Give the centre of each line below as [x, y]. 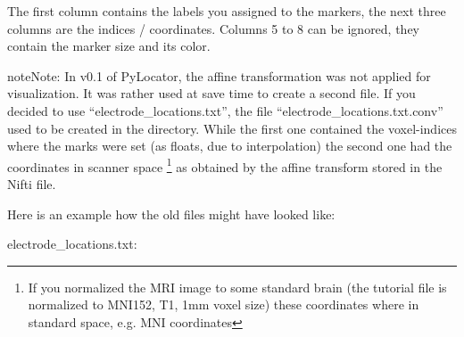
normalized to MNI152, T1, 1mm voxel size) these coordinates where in [224, 304]
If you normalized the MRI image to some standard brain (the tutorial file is [237, 287]
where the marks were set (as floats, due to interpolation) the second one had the [230, 146]
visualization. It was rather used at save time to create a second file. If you [211, 93]
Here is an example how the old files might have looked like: [171, 214]
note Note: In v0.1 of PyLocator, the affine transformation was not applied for [219, 75]
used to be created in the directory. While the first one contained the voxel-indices [232, 128]
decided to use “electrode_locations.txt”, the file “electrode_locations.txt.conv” [225, 110]
